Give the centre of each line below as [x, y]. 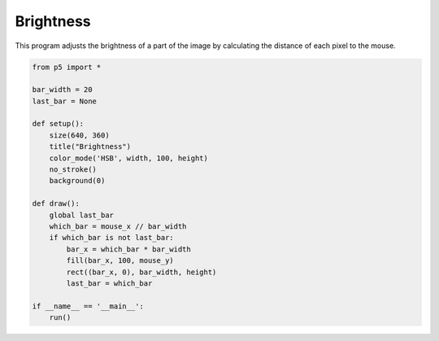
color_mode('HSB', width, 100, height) [129, 158]
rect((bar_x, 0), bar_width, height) [141, 272]
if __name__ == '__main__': [88, 306]
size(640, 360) [79, 135]
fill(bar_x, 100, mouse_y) [120, 261]
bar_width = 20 [62, 90]
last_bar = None [65, 101]
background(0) [77, 181]
